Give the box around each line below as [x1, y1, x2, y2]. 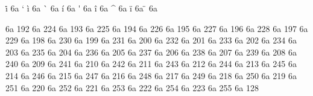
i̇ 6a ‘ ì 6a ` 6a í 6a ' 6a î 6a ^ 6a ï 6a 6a [5, 2, 157, 14]
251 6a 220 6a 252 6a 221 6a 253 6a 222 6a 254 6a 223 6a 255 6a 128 [5, 81, 259, 94]
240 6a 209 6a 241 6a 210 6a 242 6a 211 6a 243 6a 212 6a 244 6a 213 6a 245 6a [5, 57, 297, 70]
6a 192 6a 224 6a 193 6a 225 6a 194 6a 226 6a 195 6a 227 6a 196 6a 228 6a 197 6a [5, 22, 308, 34]
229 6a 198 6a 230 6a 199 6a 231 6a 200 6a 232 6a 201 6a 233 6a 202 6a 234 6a [5, 34, 297, 46]
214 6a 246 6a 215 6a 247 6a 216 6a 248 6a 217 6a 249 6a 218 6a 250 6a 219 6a [5, 69, 297, 82]
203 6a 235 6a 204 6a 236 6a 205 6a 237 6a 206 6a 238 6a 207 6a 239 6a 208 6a [5, 45, 297, 58]
